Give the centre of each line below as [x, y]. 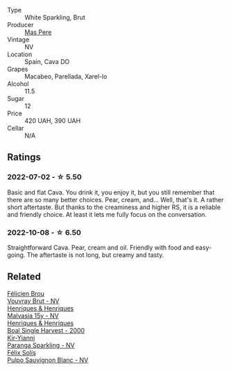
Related [24, 277]
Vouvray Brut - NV [34, 301]
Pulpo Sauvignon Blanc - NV [48, 360]
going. [16, 255]
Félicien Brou [26, 293]
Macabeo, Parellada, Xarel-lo [66, 76]
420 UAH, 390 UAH [53, 121]
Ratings [24, 157]
